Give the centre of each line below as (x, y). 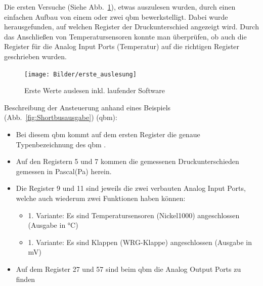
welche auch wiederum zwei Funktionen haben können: (101, 198)
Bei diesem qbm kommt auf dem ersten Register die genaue (108, 134)
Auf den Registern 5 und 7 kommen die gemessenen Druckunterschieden (127, 161)
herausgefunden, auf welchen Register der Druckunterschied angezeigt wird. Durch (131, 27)
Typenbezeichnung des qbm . (61, 144)
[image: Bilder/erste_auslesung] (80, 74)
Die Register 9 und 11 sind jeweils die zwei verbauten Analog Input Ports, (131, 188)
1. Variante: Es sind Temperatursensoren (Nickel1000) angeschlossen (134, 215)
